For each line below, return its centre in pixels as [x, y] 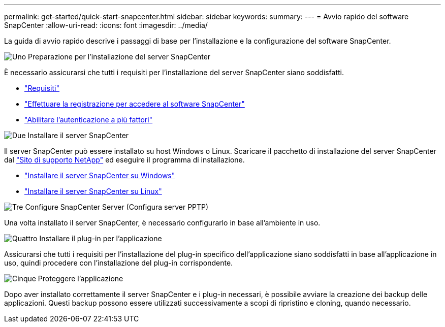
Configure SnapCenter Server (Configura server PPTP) [117, 207]
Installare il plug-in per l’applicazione [101, 238]
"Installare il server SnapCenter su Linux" [93, 191]
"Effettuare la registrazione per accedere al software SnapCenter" [135, 104]
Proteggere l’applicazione [81, 279]
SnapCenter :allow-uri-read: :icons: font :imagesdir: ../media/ [106, 25]
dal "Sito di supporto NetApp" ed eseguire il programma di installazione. [124, 160]
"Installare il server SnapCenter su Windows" [100, 175]
